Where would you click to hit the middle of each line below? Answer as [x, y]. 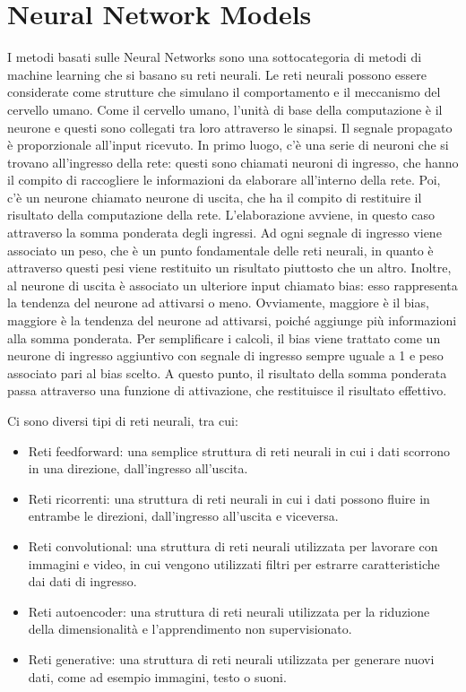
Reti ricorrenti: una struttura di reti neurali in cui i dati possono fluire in [229, 498]
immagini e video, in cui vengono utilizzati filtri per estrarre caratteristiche [234, 563]
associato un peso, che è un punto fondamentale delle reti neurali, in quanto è [220, 250]
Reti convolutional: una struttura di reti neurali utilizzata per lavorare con [233, 545]
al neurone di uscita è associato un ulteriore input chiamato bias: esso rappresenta [233, 285]
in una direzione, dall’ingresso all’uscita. [138, 468]
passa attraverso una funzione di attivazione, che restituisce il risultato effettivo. [227, 390]
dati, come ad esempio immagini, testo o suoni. [157, 676]
